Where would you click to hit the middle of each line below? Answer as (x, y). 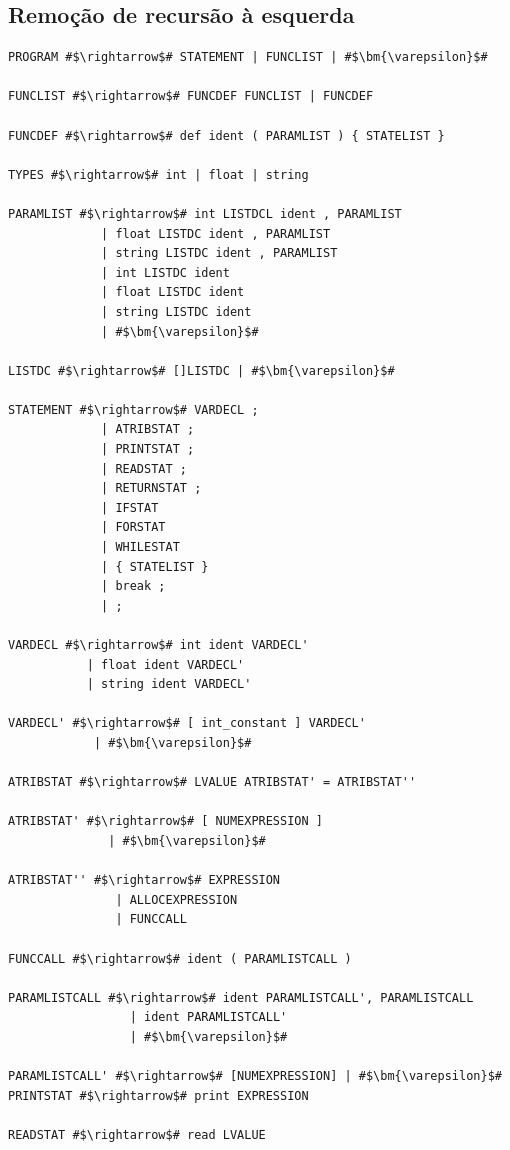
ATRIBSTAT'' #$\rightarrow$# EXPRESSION (144, 880)
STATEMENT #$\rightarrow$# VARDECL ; (133, 409)
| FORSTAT (133, 527)
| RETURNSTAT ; (151, 488)
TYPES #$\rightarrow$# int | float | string (158, 174)
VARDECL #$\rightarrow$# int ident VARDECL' (158, 645)
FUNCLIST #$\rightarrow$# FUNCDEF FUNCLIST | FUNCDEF (191, 96)
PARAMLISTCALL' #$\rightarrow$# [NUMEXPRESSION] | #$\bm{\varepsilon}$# (255, 1076)
